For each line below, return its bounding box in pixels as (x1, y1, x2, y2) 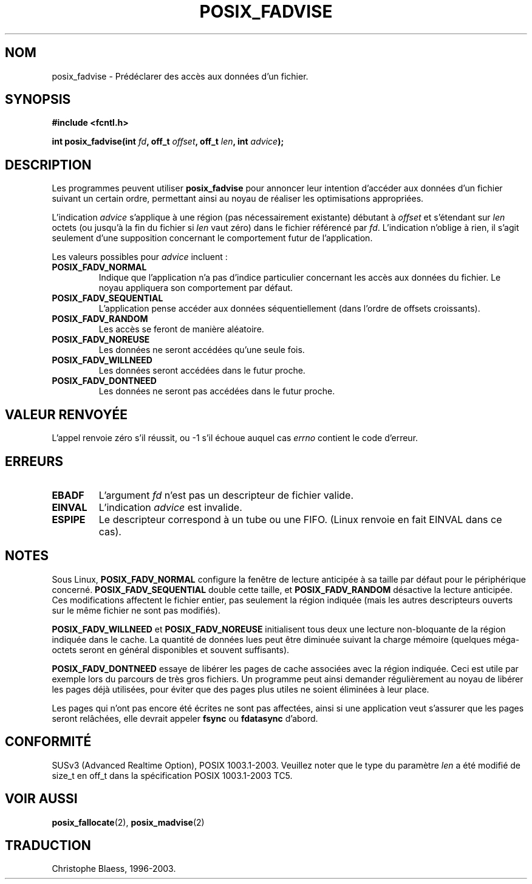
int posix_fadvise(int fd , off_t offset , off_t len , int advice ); (52, 136, 284, 147)
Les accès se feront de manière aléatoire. (98, 324, 264, 335)
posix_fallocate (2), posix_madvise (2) (52, 817, 205, 827)
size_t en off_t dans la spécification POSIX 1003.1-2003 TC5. (52, 770, 293, 781)
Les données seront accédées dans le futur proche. (98, 365, 305, 376)
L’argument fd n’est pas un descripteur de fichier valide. (98, 488, 354, 501)
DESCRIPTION (5, 157, 92, 173)
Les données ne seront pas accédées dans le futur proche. (98, 386, 335, 397)
